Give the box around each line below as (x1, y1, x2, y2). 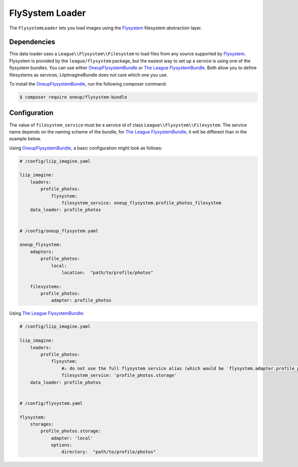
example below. (9, 136, 42, 142)
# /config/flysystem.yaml (19, 400, 83, 406)
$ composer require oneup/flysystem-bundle (19, 95, 128, 100)
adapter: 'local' (51, 435, 93, 441)
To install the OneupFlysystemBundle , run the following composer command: (9, 81, 167, 87)
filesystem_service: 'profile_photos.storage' (61, 372, 177, 378)
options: (51, 442, 73, 448)
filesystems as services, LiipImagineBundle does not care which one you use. (9, 72, 168, 78)
